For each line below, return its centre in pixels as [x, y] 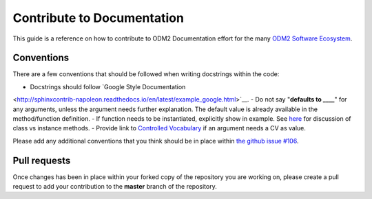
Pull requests [42, 160]
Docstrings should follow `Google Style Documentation [108, 86]
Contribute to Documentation [98, 18]
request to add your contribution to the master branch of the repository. [115, 187]
